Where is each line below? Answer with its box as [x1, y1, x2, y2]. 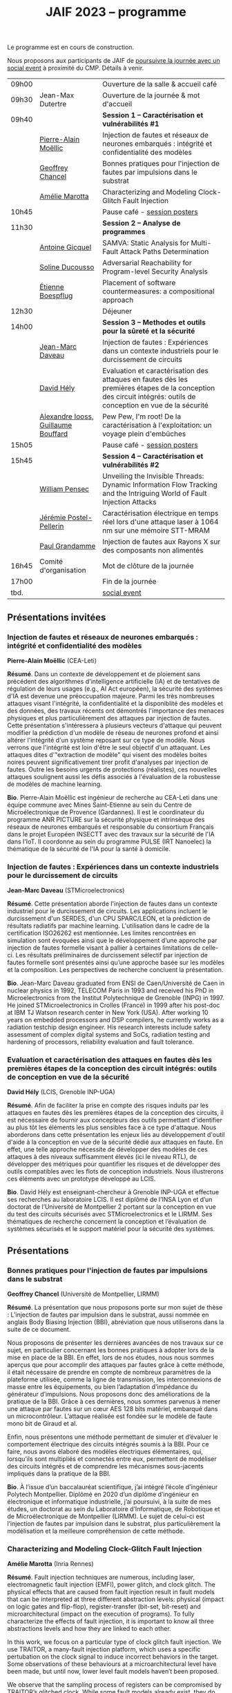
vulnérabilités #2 [102, 460, 159, 470]
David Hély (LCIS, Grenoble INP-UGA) [7, 1088, 115, 1096]
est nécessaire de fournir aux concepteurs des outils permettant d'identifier [7, 1116, 222, 1125]
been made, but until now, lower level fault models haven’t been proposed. [7, 1667, 220, 1676]
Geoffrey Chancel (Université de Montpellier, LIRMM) [7, 1290, 160, 1299]
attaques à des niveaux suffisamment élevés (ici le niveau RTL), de [7, 1153, 197, 1161]
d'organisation [39, 566, 86, 575]
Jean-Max [39, 90, 75, 100]
